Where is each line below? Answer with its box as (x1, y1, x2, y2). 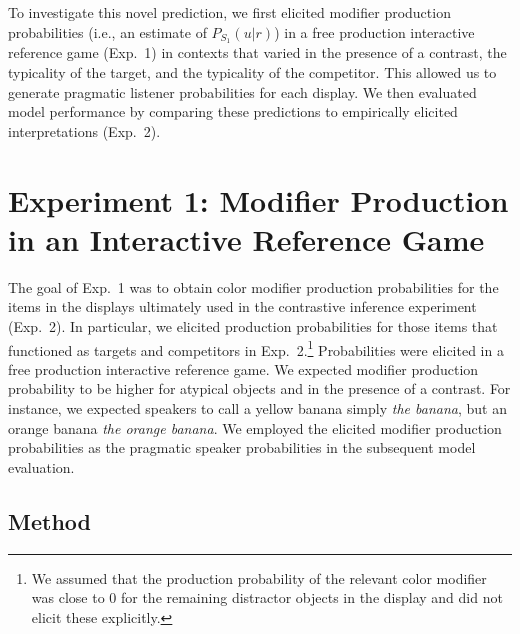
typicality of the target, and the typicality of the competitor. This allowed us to (8, 62, 497, 83)
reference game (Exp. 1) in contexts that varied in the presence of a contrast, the (8, 42, 507, 63)
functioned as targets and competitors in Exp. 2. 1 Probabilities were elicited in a (8, 336, 504, 360)
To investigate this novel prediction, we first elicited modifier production (8, 2, 451, 22)
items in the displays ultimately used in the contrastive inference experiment (8, 296, 477, 317)
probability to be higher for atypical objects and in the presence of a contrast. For (8, 378, 511, 399)
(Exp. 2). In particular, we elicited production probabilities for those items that (8, 315, 498, 336)
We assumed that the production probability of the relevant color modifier (31, 567, 487, 588)
